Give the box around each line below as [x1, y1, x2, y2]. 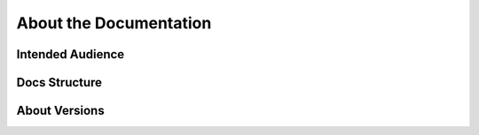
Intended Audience [16, 47, 125, 62]
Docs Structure [16, 75, 102, 90]
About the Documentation [16, 13, 212, 33]
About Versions [16, 103, 106, 118]
